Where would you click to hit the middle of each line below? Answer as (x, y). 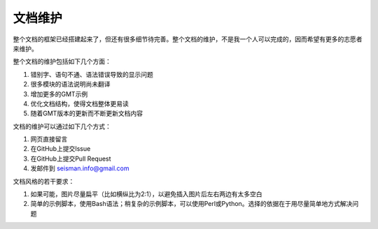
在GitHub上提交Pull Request (71, 158)
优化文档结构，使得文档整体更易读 (79, 103)
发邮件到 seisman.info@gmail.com (80, 168)
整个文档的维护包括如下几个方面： (62, 61)
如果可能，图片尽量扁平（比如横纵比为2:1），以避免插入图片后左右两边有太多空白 (146, 194)
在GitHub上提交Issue (61, 149)
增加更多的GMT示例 (59, 94)
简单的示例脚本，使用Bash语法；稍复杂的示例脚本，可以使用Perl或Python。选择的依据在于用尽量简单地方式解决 (191, 204)
